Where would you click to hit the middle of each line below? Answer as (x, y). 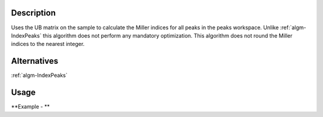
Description (33, 13)
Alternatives (35, 61)
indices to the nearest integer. (48, 44)
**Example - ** (31, 107)
